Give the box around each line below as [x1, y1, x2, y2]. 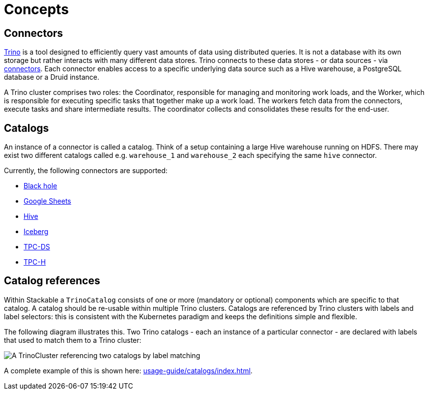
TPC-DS [24, 242, 50, 251]
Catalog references [4, 274, 100, 287]
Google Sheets [24, 197, 71, 206]
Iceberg [24, 227, 49, 236]
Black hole [24, 182, 57, 190]
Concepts [4, 1, 69, 18]
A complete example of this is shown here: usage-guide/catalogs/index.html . [4, 366, 253, 375]
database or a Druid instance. [4, 73, 99, 82]
